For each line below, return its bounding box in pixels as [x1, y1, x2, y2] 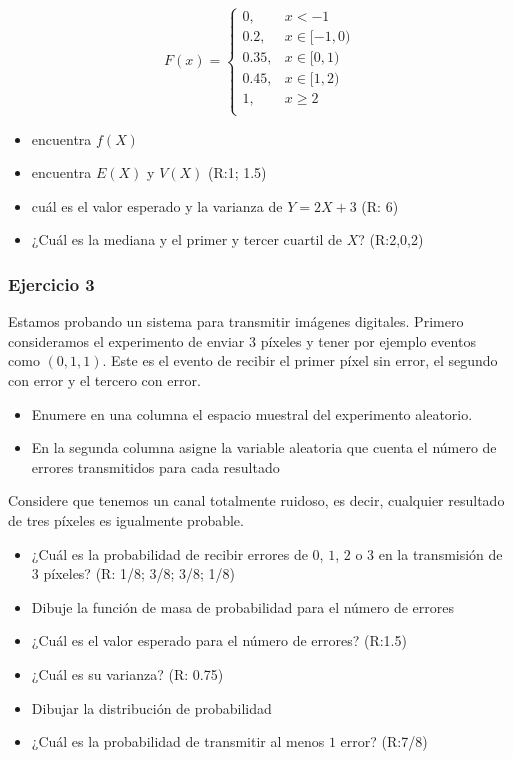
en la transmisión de [378, 543, 503, 564]
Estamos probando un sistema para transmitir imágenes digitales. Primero [8, 311, 464, 332]
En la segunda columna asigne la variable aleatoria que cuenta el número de [31, 437, 497, 458]
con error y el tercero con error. [8, 370, 201, 391]
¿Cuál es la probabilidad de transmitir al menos [31, 731, 325, 752]
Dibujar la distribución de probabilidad [31, 697, 272, 718]
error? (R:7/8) [340, 731, 428, 752]
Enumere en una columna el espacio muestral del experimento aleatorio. [31, 403, 473, 424]
